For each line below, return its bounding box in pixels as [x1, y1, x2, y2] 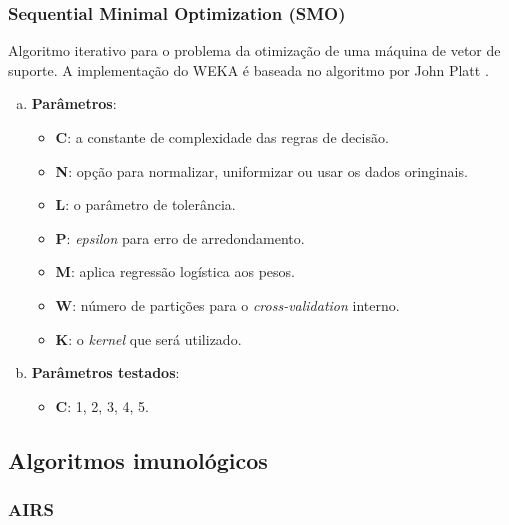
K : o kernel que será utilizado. [55, 328, 242, 349]
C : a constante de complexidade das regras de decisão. [55, 127, 389, 147]
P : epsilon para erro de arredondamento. [55, 227, 305, 248]
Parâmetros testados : [31, 362, 180, 383]
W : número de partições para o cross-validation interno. [55, 294, 400, 315]
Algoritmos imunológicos [8, 444, 268, 475]
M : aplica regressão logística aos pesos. [55, 261, 296, 282]
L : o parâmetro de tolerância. [55, 194, 236, 215]
